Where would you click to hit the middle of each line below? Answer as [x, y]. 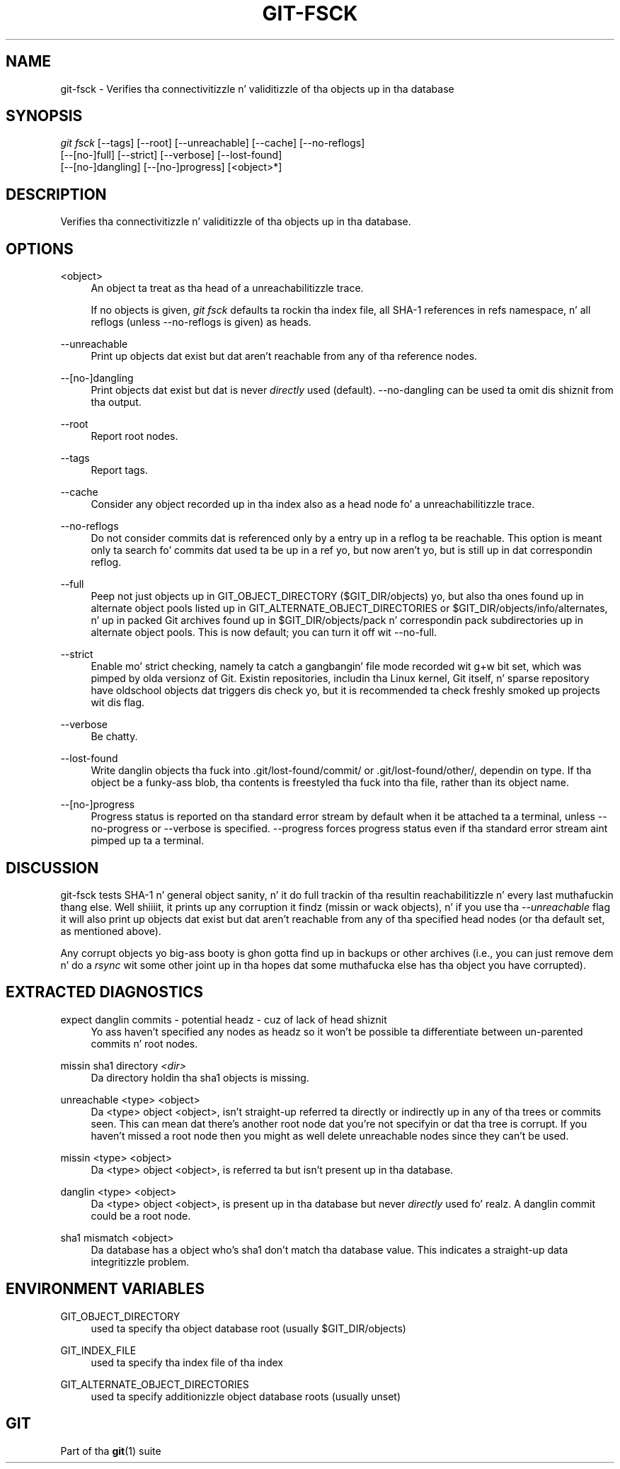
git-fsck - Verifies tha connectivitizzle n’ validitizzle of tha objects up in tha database [257, 89]
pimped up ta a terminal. [148, 841]
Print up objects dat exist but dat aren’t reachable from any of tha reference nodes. [284, 356]
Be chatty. [114, 737]
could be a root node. [141, 1215]
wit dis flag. [118, 703]
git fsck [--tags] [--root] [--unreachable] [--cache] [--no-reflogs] [213, 143]
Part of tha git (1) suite [111, 1451]
